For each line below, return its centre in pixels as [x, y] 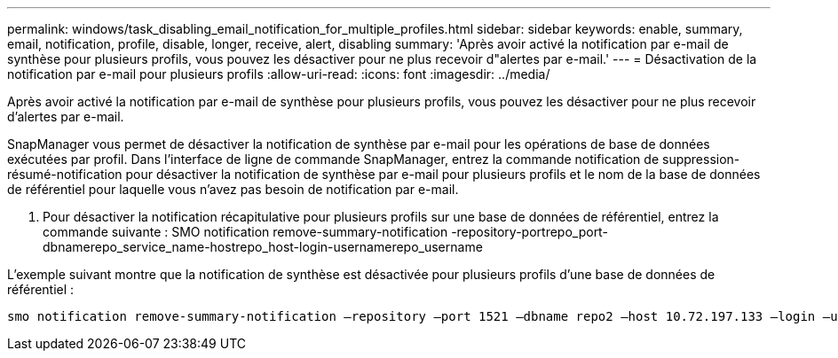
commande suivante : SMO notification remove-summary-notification [245, 232]
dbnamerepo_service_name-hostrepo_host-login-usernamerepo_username [263, 247]
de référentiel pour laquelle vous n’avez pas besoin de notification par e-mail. [233, 189]
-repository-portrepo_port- [530, 232]
